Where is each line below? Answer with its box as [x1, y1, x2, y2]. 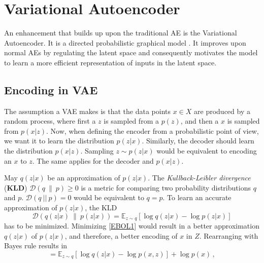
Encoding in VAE [4, 82, 98, 97]
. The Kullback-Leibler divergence [148, 172, 251, 183]
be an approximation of [47, 172, 120, 183]
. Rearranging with [199, 230, 258, 241]
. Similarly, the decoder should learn [142, 135, 254, 146]
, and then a [180, 116, 219, 126]
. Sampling [80, 145, 114, 156]
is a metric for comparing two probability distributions [81, 182, 251, 193]
